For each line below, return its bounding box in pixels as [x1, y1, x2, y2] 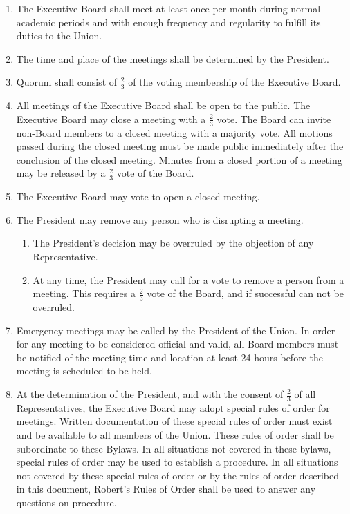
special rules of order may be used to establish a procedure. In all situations [16, 455, 338, 469]
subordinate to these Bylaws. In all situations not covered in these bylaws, [16, 441, 331, 455]
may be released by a [16, 166, 106, 180]
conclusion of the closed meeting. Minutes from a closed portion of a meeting [16, 152, 342, 166]
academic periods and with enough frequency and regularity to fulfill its [16, 15, 321, 29]
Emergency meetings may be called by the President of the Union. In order [16, 323, 335, 337]
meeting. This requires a [33, 286, 136, 301]
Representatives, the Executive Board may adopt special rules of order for [16, 400, 330, 415]
